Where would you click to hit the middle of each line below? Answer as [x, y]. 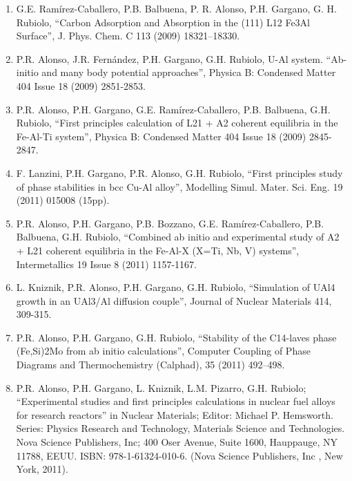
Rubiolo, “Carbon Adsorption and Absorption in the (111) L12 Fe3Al [163, 22]
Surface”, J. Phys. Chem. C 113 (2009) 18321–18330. [128, 36]
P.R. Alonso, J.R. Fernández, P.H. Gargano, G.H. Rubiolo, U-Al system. [169, 58]
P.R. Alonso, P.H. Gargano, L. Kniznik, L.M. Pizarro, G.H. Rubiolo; [161, 387]
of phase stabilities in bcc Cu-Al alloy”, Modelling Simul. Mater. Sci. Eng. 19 [179, 186]
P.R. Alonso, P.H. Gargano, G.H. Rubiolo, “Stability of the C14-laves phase [176, 337]
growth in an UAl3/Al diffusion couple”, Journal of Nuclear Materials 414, [174, 300]
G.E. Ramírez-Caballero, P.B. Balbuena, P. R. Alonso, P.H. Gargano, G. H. [176, 8]
